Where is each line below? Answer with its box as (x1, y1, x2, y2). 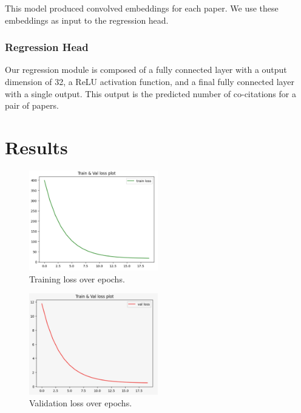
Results (5, 134, 68, 159)
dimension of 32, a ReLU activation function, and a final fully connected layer (5, 75, 294, 87)
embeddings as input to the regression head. (5, 13, 169, 26)
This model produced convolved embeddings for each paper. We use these (5, 2, 279, 14)
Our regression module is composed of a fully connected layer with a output (5, 63, 287, 76)
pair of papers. (5, 99, 59, 112)
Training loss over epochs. (29, 272, 125, 285)
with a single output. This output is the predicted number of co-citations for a (5, 87, 296, 100)
